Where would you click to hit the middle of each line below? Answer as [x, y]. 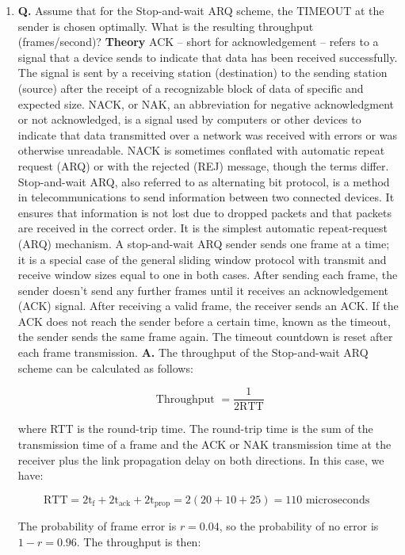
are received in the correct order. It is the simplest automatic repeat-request [202, 228]
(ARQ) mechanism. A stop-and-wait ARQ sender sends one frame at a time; [204, 243]
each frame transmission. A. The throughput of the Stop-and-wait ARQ [193, 352]
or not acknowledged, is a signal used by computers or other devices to [189, 119]
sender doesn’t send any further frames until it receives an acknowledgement [203, 290]
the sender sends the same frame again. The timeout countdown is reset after [205, 337]
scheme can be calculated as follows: [105, 367]
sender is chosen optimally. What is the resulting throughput [166, 26]
